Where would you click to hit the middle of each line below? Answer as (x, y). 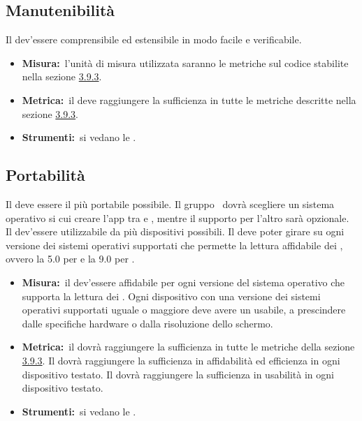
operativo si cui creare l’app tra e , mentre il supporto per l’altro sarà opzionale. (178, 217)
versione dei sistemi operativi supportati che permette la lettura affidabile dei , (174, 245)
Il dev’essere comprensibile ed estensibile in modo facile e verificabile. (154, 39)
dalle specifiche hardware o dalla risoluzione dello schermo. (147, 323)
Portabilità (45, 175)
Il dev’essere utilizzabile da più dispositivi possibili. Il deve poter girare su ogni (175, 231)
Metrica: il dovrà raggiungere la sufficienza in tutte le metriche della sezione (188, 347)
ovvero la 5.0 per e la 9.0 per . (70, 259)
